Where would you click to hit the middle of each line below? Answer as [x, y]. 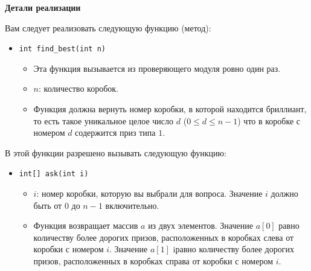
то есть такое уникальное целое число [104, 120]
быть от [48, 205]
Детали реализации [43, 7]
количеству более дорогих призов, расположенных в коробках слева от [164, 237]
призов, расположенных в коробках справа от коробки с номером [153, 261]
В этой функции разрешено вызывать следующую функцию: [116, 152]
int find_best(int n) [62, 49]
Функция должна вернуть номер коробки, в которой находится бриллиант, [170, 109]
